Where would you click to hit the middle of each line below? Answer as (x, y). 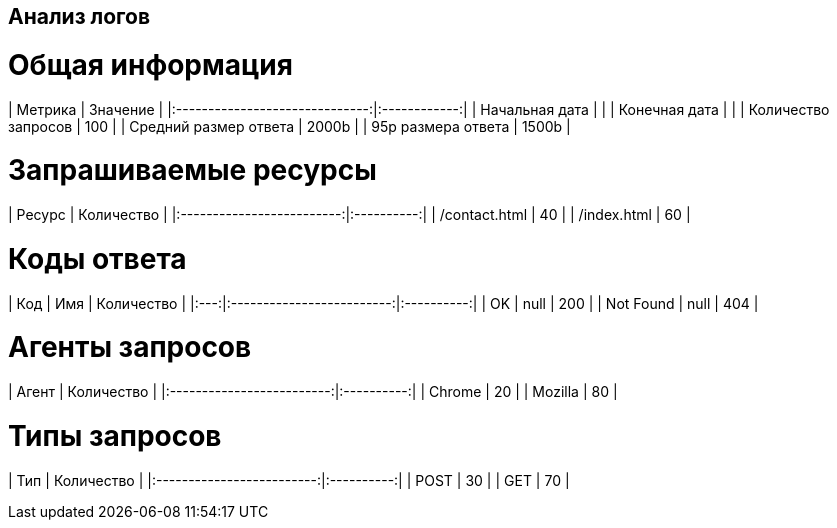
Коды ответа (97, 258)
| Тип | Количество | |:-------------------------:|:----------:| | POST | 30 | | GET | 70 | (289, 480)
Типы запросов (115, 435)
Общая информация (150, 64)
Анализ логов (79, 16)
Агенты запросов (130, 347)
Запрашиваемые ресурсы (192, 170)
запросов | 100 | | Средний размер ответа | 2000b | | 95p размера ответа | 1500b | (289, 126)
